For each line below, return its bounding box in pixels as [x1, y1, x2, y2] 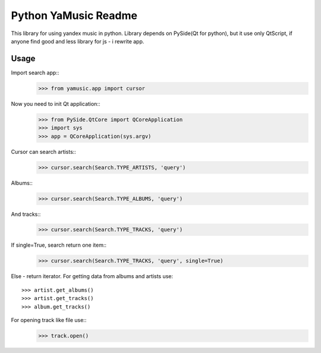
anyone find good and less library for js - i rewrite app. [11, 37, 144, 45]
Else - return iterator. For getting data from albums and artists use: [11, 273, 174, 280]
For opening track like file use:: [11, 317, 87, 323]
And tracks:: [11, 210, 41, 218]
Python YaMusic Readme [11, 9, 138, 22]
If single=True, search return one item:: [11, 241, 107, 249]
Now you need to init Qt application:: [11, 100, 100, 107]
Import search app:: [11, 69, 59, 76]
